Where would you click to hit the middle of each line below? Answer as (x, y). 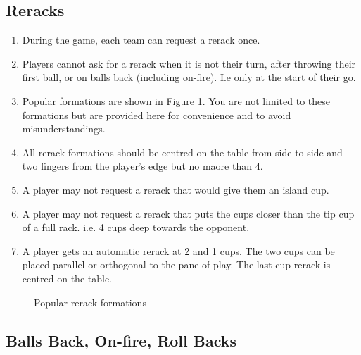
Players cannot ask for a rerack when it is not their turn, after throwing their (189, 63)
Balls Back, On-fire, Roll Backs (121, 340)
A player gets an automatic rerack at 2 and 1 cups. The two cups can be (178, 250)
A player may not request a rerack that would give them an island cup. (176, 189)
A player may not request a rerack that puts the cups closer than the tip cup (188, 213)
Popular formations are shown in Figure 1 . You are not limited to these (176, 100)
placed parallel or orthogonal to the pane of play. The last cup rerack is (176, 264)
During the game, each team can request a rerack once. (141, 40)
